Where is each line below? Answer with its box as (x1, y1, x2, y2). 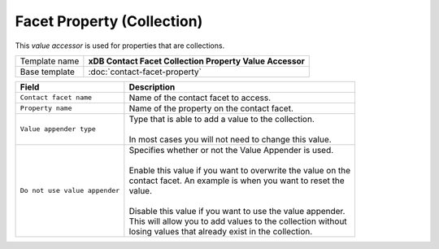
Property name (20, 104, 72, 113)
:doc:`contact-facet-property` (88, 66, 202, 77)
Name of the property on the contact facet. (128, 103, 294, 114)
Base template (20, 66, 75, 77)
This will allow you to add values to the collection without (128, 216, 347, 227)
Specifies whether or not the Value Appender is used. (128, 144, 334, 155)
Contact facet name (20, 94, 93, 102)
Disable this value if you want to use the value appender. (128, 205, 346, 216)
